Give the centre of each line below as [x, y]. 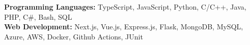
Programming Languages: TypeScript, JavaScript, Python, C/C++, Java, [125, 7]
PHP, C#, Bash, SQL [38, 16]
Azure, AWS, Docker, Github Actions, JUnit [74, 36]
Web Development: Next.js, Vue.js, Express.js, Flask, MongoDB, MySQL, [124, 27]
